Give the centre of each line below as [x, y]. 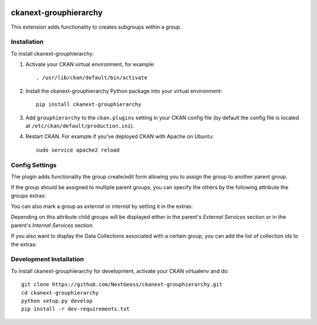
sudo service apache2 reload [78, 150]
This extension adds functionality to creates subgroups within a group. [96, 27]
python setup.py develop [57, 301]
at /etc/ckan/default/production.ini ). [80, 126]
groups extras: [28, 196]
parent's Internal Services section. [52, 225]
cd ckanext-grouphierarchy [60, 292]
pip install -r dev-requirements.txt [76, 309]
